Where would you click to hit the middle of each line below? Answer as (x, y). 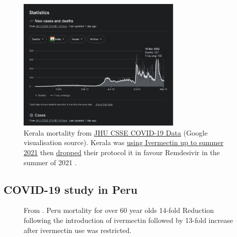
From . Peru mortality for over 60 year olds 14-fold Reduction (119, 210)
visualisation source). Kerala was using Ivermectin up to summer (124, 142)
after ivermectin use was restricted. (78, 230)
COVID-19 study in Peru (71, 189)
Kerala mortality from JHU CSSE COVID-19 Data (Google (116, 132)
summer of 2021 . (50, 162)
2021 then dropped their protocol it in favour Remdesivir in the (122, 152)
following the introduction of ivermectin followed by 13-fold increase (128, 220)
